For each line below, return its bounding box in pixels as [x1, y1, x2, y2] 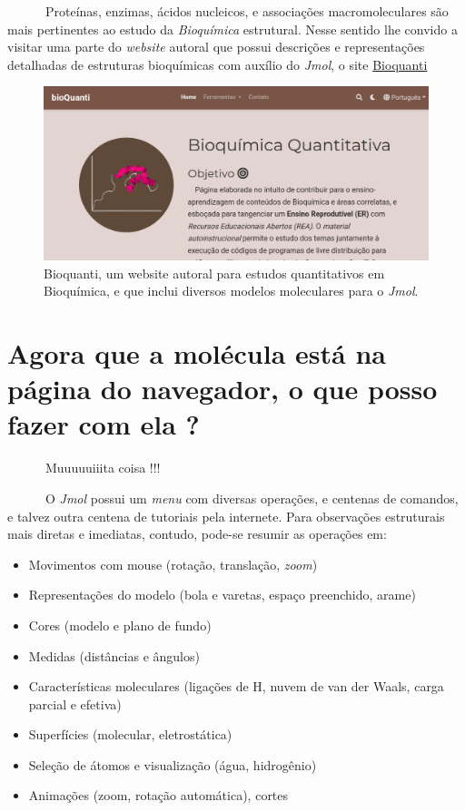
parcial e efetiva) [28, 694, 122, 713]
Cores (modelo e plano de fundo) [28, 615, 212, 634]
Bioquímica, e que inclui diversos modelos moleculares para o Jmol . [44, 281, 419, 300]
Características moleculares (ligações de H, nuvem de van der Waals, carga [28, 677, 444, 696]
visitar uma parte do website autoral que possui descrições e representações [7, 37, 425, 56]
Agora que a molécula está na [7, 335, 386, 372]
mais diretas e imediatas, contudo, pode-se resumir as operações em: [7, 524, 387, 543]
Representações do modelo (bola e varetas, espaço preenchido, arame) [28, 585, 416, 604]
